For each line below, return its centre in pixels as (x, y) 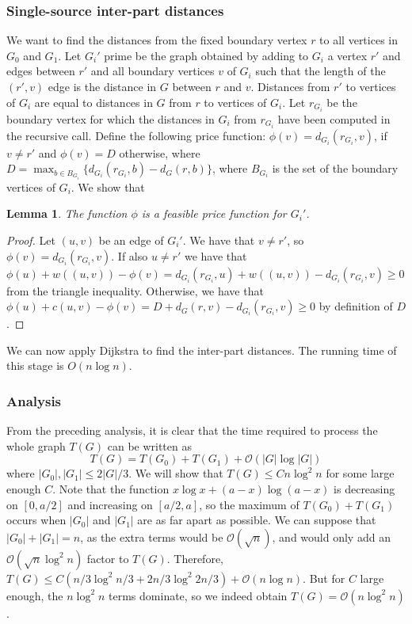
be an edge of (131, 240)
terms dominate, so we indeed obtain (198, 595)
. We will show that (176, 473)
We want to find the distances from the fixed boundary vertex (157, 40)
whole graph (36, 445)
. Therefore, (195, 558)
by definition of (356, 306)
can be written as (149, 445)
